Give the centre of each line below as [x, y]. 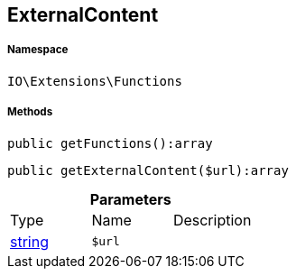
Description [212, 220]
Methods [30, 112]
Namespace [38, 50]
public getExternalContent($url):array [148, 170]
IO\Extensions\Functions [95, 81]
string [29, 241]
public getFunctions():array [110, 143]
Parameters [130, 199]
